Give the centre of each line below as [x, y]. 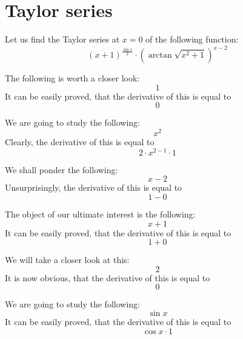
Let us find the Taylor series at [62, 39]
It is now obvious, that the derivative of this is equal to [108, 277]
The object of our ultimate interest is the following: [100, 214]
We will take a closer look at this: [67, 260]
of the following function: [192, 39]
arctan [160, 56]
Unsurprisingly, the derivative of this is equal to [94, 187]
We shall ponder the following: [62, 169]
